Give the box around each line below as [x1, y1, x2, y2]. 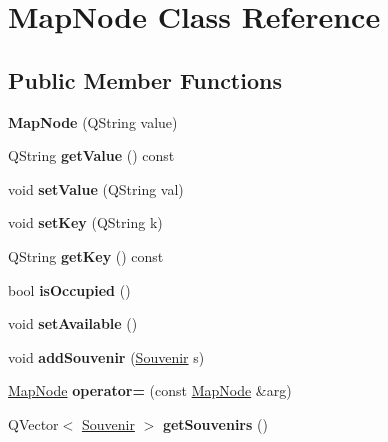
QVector [8, 413, 59, 434]
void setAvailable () [8, 313, 138, 334]
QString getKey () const [8, 245, 164, 266]
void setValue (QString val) [8, 178, 184, 199]
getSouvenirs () [162, 413, 268, 434]
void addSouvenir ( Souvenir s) [8, 346, 205, 367]
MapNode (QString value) [8, 111, 178, 132]
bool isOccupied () [8, 279, 131, 300]
